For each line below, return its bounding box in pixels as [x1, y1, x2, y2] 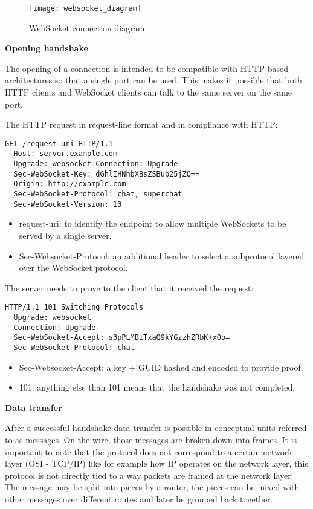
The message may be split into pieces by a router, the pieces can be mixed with [5, 481, 300, 493]
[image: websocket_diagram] [29, 4, 142, 13]
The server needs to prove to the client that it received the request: [5, 281, 254, 294]
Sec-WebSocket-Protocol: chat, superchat [13, 190, 182, 199]
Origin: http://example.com [13, 180, 126, 189]
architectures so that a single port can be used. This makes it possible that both [5, 74, 302, 86]
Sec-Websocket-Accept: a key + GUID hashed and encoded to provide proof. [19, 360, 303, 373]
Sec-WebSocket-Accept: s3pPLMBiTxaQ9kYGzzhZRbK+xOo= [13, 333, 230, 342]
